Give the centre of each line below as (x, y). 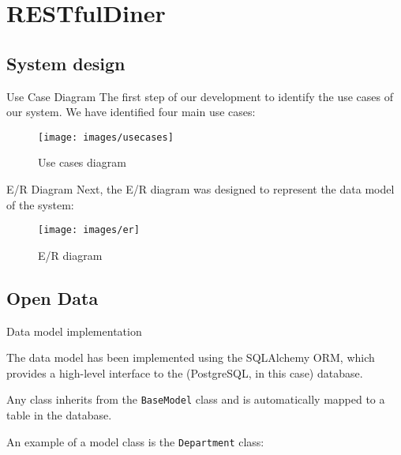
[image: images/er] (89, 230)
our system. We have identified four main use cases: (131, 112)
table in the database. (59, 415)
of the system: (40, 204)
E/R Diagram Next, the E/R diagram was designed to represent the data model (200, 189)
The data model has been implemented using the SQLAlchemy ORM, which (191, 357)
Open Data (52, 297)
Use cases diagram (82, 162)
